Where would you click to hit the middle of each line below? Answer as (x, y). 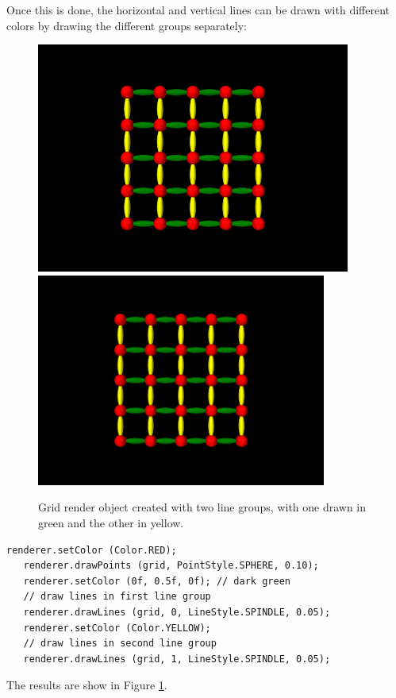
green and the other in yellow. (111, 522)
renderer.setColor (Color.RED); (92, 550)
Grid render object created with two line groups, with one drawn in (202, 507)
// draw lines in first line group (117, 597)
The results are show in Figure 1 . (87, 685)
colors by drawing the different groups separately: (127, 25)
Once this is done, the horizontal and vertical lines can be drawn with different (198, 10)
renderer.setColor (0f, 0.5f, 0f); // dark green (157, 581)
